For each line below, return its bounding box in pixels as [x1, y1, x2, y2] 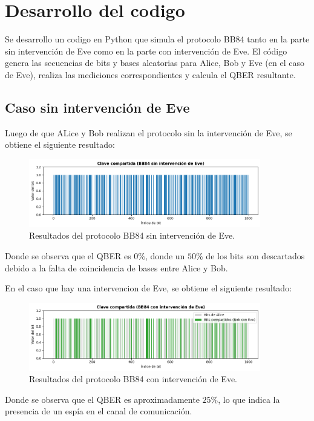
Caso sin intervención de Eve [5, 98, 190, 116]
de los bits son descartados [206, 249, 305, 262]
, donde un [145, 249, 185, 262]
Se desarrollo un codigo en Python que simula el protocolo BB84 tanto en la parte [5, 33, 310, 45]
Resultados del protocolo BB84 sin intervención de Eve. [29, 229, 235, 242]
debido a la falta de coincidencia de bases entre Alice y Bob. [5, 261, 228, 274]
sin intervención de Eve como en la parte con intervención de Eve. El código [5, 44, 287, 57]
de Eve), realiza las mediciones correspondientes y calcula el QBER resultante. [5, 68, 296, 81]
